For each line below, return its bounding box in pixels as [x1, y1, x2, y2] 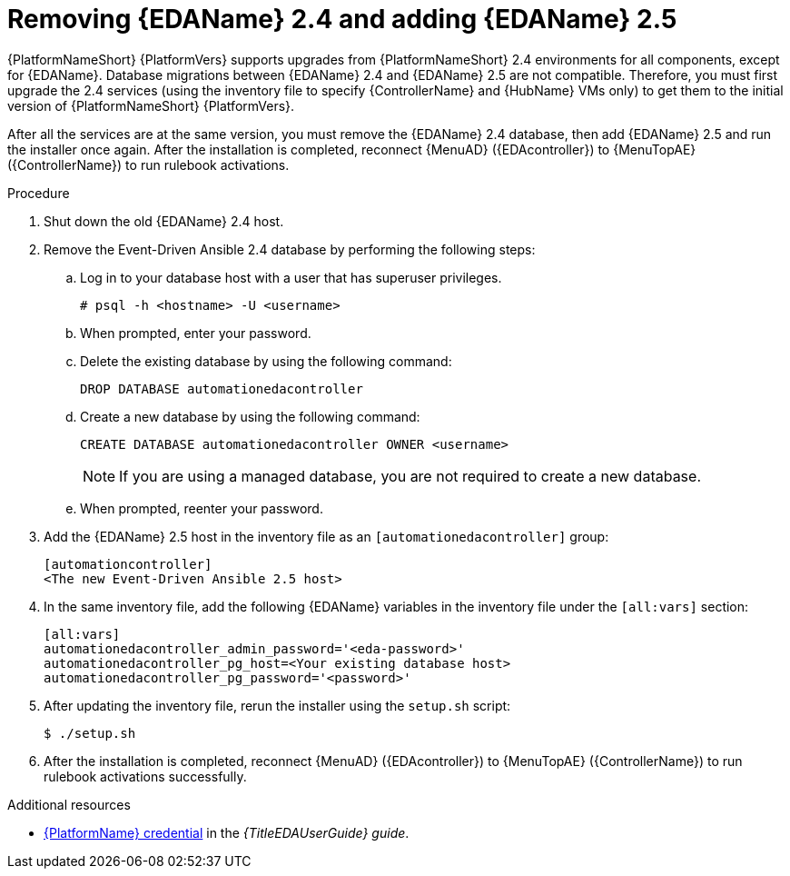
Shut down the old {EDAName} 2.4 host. [44, 213, 284, 229]
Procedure [7, 184, 70, 201]
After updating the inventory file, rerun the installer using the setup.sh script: [44, 697, 511, 713]
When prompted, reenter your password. [80, 500, 323, 516]
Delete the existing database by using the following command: [80, 353, 452, 369]
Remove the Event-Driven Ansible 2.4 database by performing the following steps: [44, 241, 536, 257]
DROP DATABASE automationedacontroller [80, 381, 363, 396]
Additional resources [7, 796, 131, 812]
